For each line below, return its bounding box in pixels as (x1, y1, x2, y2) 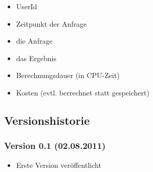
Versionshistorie (4, 112, 90, 128)
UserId (16, 1, 37, 11)
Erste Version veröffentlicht (16, 159, 101, 170)
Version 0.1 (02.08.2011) (4, 139, 106, 152)
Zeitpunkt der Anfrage (16, 18, 87, 29)
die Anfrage (16, 35, 53, 46)
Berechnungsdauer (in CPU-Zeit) (16, 70, 120, 81)
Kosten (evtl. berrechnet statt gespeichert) (16, 87, 149, 98)
